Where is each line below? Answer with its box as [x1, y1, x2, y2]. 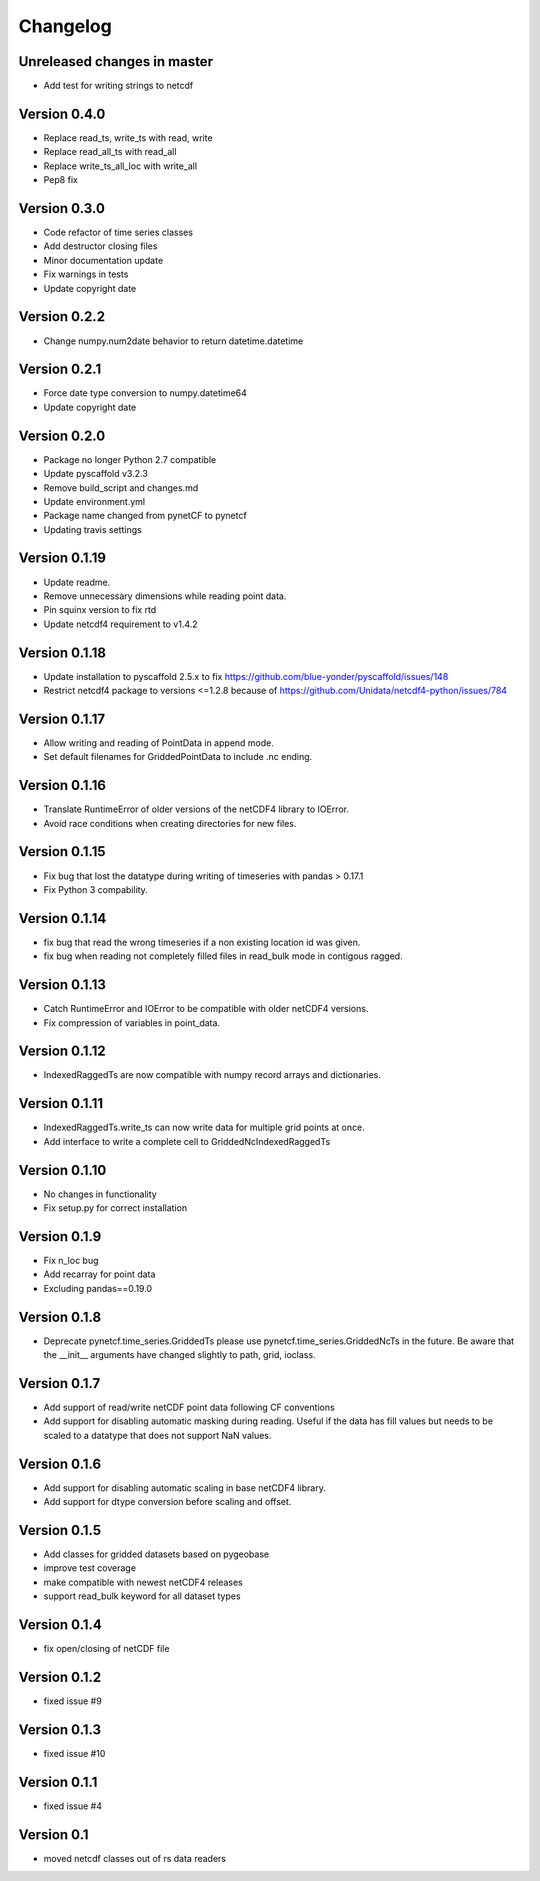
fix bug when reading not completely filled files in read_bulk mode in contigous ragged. [43, 950, 404, 962]
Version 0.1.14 [18, 910, 107, 927]
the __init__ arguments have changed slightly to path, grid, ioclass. [43, 1349, 316, 1361]
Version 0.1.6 [18, 1455, 102, 1472]
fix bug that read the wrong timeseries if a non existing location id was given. [43, 936, 361, 948]
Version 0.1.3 [18, 1721, 102, 1738]
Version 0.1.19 [18, 550, 107, 567]
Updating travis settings [43, 523, 142, 535]
